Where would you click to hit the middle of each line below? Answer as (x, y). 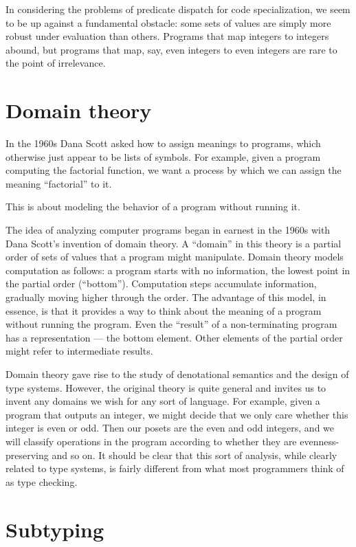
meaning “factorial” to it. (59, 183)
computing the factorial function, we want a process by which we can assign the (174, 170)
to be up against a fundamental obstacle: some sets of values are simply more (168, 22)
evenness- (320, 441)
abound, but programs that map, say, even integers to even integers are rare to (171, 49)
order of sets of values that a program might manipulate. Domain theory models (175, 257)
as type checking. (42, 481)
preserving (27, 455)
